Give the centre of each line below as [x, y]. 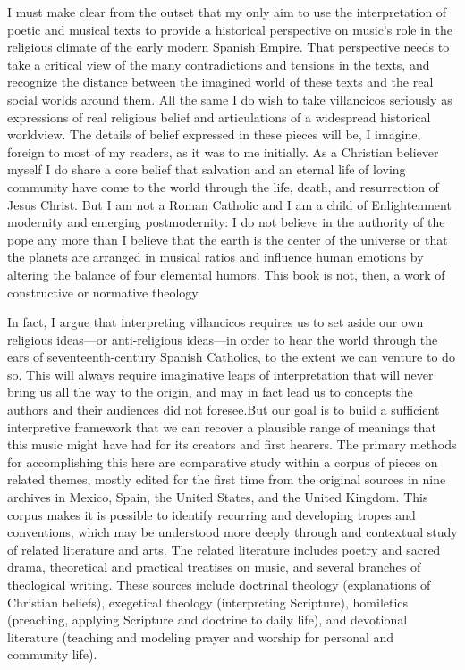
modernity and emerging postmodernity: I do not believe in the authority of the [226, 222]
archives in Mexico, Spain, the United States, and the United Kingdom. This [218, 497]
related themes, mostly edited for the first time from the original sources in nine [227, 479]
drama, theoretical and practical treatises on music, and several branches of [214, 567]
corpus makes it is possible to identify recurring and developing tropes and [211, 514]
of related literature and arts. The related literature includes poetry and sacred [224, 549]
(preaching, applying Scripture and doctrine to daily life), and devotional [207, 620]
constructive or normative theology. [104, 292]
